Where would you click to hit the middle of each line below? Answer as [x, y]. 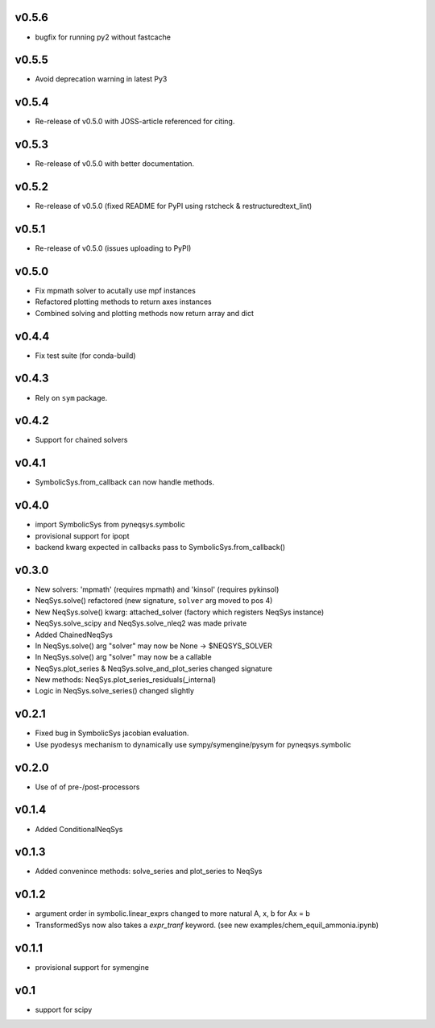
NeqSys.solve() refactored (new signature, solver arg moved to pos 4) [154, 601]
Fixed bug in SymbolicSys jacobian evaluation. [112, 733]
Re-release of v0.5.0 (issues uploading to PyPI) [113, 248]
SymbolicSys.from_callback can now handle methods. [125, 482]
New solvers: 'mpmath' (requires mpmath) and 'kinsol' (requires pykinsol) [157, 589]
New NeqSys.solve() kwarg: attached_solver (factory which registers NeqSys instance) [180, 612]
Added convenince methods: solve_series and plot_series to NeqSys [149, 872]
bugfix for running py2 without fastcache [103, 37]
